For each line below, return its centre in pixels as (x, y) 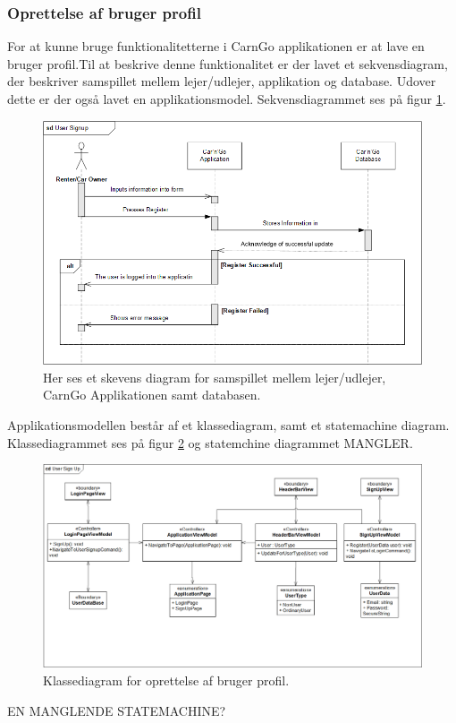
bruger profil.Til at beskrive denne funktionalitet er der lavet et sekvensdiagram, (228, 63)
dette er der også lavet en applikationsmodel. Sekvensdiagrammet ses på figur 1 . (227, 99)
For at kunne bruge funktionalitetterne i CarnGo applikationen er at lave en (216, 46)
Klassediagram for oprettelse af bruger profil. (166, 680)
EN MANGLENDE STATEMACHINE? (117, 710)
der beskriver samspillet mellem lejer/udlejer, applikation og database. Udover (222, 81)
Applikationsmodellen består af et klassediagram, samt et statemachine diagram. (228, 424)
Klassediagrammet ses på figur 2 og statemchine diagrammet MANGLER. (210, 442)
